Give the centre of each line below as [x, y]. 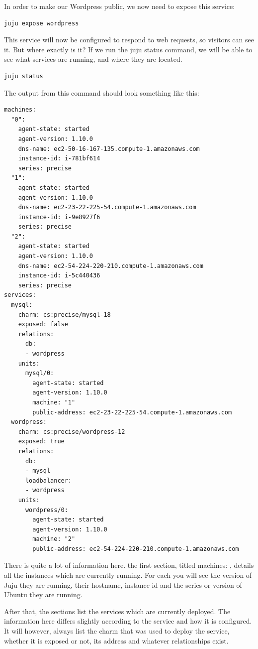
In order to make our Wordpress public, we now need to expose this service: [120, 6]
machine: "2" [54, 539]
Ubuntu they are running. [43, 594]
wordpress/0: [46, 510]
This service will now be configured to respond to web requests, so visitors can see [129, 40]
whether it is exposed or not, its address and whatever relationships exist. [116, 640]
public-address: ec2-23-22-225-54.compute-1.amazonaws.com [132, 412]
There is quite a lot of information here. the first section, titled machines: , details [129, 565]
